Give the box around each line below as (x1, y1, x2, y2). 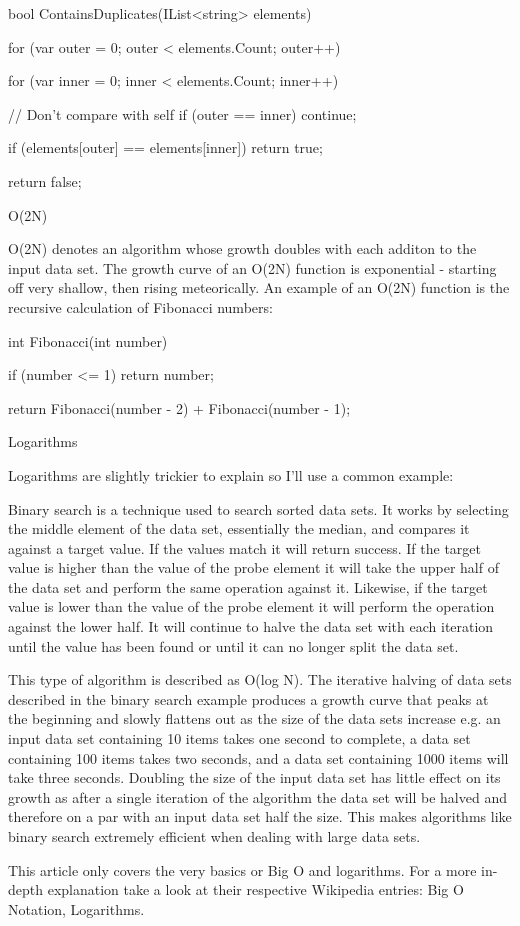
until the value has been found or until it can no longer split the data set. (8, 635, 459, 656)
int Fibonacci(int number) (8, 330, 168, 351)
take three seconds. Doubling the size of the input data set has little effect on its (8, 767, 501, 788)
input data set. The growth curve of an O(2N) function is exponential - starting (8, 257, 497, 278)
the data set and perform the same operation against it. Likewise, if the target (8, 576, 488, 597)
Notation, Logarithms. (8, 898, 145, 919)
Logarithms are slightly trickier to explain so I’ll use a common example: (8, 464, 454, 485)
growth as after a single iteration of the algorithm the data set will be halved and (8, 786, 507, 807)
